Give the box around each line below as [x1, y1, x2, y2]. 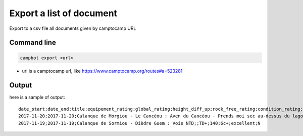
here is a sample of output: [9, 94, 65, 101]
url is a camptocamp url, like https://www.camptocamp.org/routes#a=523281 [22, 68, 183, 74]
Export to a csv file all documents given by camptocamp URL [9, 25, 136, 31]
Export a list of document [9, 8, 118, 19]
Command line [9, 38, 57, 47]
